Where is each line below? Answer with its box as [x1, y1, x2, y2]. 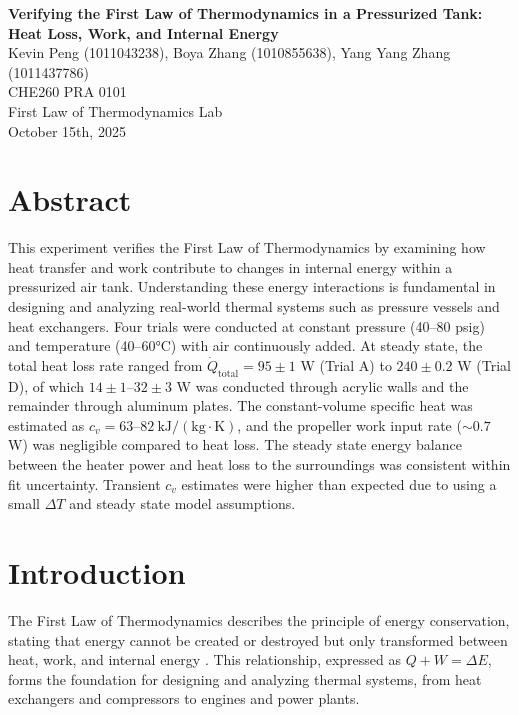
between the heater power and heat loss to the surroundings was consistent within [8, 454, 511, 475]
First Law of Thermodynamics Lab [8, 100, 223, 121]
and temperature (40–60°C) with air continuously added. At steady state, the [8, 335, 483, 356]
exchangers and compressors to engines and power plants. [8, 688, 360, 709]
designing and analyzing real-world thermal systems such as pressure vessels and [8, 296, 500, 317]
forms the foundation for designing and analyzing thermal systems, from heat [8, 668, 482, 689]
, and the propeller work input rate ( [237, 414, 462, 435]
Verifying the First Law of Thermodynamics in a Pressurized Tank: [8, 3, 483, 23]
